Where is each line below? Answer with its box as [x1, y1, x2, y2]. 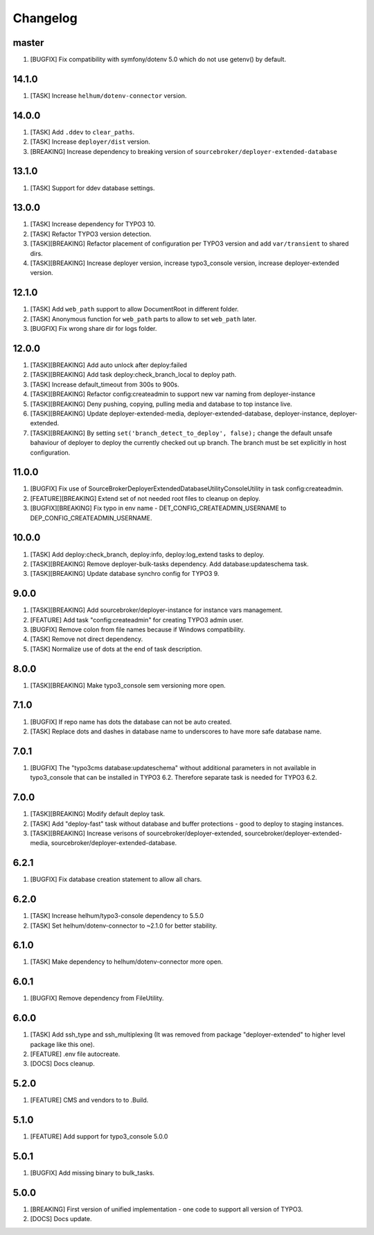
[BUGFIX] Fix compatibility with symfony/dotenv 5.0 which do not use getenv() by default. [30, 56, 287, 64]
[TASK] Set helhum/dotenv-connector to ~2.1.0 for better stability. [30, 921, 217, 930]
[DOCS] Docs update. [30, 1215, 92, 1223]
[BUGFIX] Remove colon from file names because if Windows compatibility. [30, 625, 245, 633]
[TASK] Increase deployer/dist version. [30, 137, 150, 146]
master [12, 37, 44, 49]
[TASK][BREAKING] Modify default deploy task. [30, 810, 166, 818]
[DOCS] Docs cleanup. [30, 1059, 95, 1068]
